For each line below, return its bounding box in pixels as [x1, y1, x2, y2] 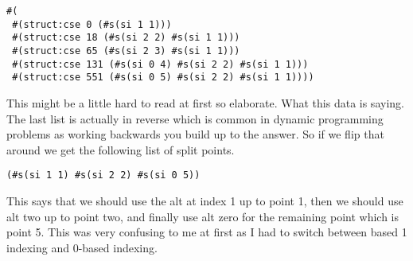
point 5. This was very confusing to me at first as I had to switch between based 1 [6, 224, 407, 240]
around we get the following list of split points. [6, 141, 235, 158]
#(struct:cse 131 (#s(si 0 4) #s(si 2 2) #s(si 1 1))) [12, 58, 309, 70]
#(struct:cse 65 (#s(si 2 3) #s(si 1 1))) [12, 45, 240, 56]
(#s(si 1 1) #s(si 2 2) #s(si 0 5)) [6, 169, 201, 181]
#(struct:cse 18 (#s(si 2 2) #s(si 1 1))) [12, 32, 240, 44]
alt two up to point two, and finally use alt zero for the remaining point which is [6, 208, 399, 224]
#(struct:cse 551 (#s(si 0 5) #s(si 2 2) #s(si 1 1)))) [12, 72, 314, 84]
